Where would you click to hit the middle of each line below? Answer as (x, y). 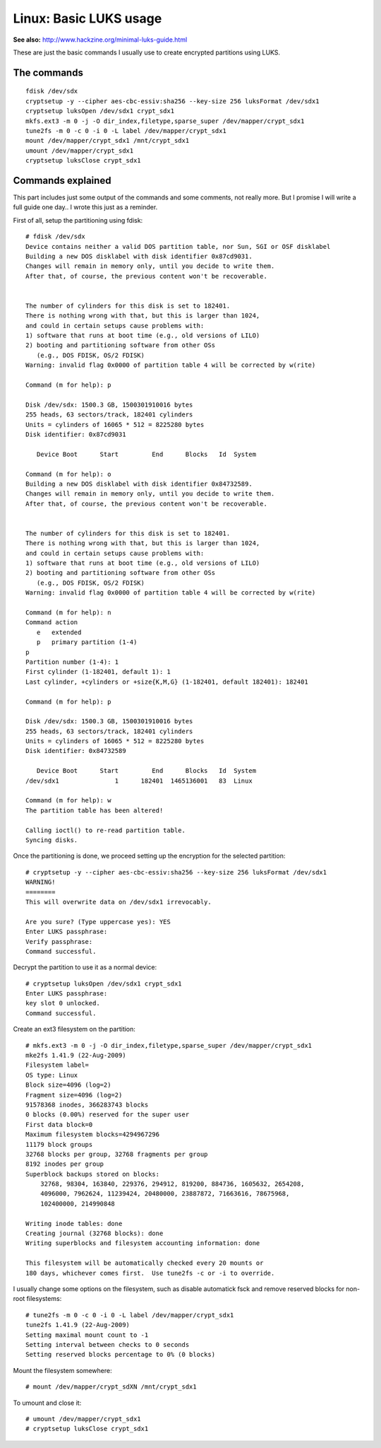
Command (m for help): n (68, 613)
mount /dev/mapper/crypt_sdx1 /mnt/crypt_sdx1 (108, 141)
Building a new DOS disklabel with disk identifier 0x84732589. (139, 484)
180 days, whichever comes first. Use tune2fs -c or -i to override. (150, 1273)
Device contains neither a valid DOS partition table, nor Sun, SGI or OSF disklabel (178, 246)
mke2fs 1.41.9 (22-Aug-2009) (76, 1056)
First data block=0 (59, 1125)
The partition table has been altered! (95, 810)
